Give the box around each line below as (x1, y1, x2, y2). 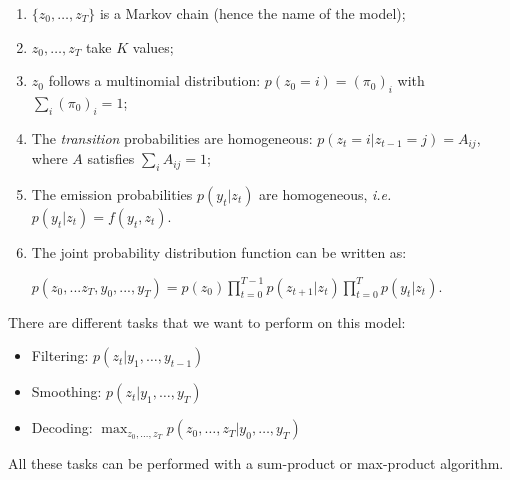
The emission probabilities (31, 184, 193, 205)
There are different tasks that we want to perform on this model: (8, 311, 406, 332)
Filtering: (31, 345, 89, 366)
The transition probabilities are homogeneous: (31, 127, 313, 148)
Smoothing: (31, 381, 102, 402)
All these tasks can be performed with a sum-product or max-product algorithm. (8, 453, 504, 474)
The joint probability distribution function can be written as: (31, 242, 407, 263)
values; (132, 36, 174, 57)
